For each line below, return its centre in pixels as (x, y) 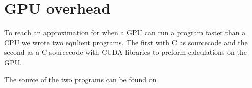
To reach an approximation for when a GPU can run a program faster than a (125, 32)
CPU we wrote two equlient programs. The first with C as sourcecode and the (126, 42)
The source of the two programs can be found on (80, 79)
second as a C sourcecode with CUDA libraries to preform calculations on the (125, 52)
